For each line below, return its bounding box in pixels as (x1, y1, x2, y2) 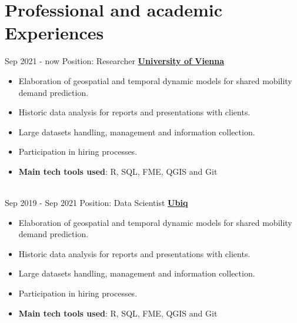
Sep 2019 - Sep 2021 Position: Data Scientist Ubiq (5, 197, 188, 209)
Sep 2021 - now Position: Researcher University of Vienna (5, 55, 224, 67)
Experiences (5, 21, 104, 45)
